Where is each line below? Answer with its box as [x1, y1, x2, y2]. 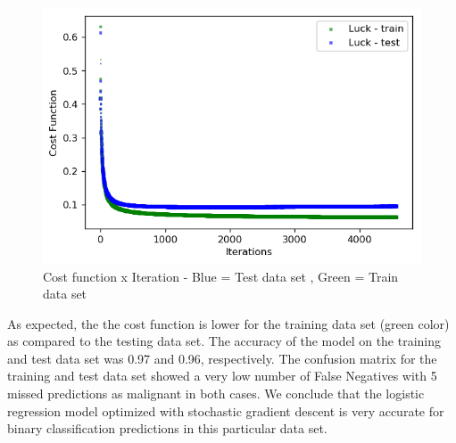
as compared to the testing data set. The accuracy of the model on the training [7, 332, 442, 350]
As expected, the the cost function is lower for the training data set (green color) [7, 314, 450, 332]
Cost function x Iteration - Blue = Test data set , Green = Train [43, 267, 399, 285]
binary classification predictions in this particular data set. [7, 419, 327, 438]
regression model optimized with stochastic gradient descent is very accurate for [7, 401, 444, 420]
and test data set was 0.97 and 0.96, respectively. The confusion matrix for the [7, 349, 437, 367]
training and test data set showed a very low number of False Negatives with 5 [7, 366, 437, 385]
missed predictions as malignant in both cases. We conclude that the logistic [7, 384, 425, 403]
